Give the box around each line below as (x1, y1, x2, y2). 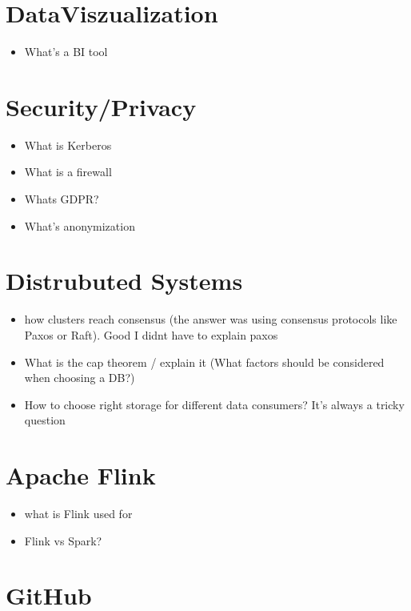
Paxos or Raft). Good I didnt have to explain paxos (24, 326, 278, 343)
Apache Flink (6, 459, 156, 492)
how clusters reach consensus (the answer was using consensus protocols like (24, 311, 397, 328)
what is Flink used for (24, 505, 133, 522)
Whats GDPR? (24, 191, 99, 207)
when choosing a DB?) (24, 369, 135, 386)
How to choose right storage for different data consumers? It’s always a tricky (24, 396, 405, 412)
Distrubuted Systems (6, 264, 243, 297)
